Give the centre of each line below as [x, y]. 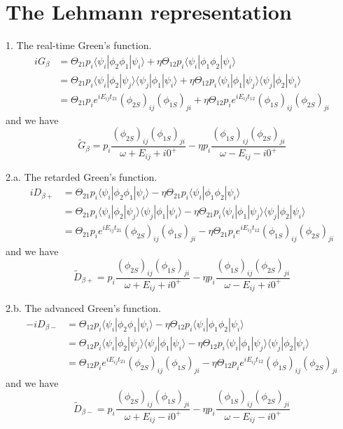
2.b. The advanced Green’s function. [83, 308]
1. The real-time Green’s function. [79, 45]
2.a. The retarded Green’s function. [82, 176]
